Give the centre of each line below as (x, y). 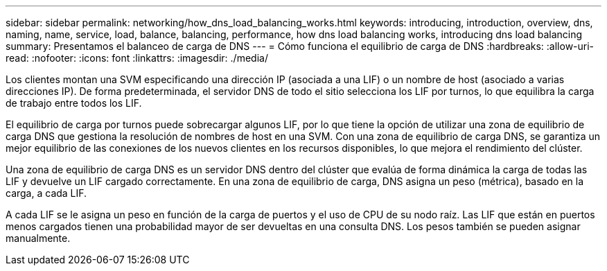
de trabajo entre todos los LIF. (74, 103)
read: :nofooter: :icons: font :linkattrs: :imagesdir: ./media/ (137, 58)
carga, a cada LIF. (46, 193)
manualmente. (38, 238)
